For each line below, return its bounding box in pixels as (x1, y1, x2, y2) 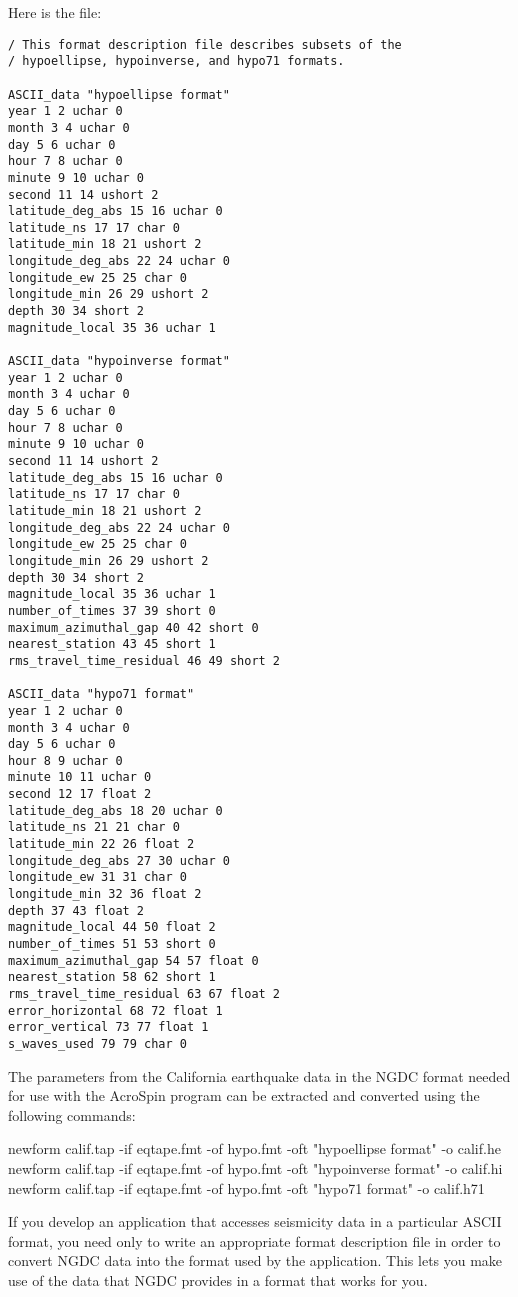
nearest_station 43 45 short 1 (8, 637, 216, 652)
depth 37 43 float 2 (8, 903, 145, 918)
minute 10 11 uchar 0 (8, 770, 152, 785)
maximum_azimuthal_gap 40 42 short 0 (8, 620, 259, 635)
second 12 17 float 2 (8, 787, 152, 802)
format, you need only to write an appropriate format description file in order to (8, 1230, 501, 1251)
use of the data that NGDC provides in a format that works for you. (8, 1269, 428, 1290)
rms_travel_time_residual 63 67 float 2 (8, 987, 281, 1001)
